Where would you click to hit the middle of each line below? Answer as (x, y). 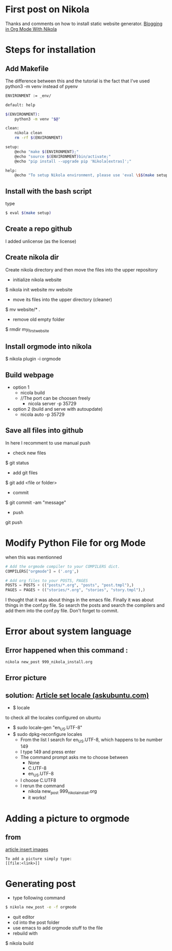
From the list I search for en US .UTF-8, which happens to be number (91, 740)
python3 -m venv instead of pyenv (42, 86)
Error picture (26, 678)
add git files (25, 473)
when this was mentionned (34, 557)
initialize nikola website (37, 280)
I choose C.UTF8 (38, 780)
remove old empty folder (39, 319)
